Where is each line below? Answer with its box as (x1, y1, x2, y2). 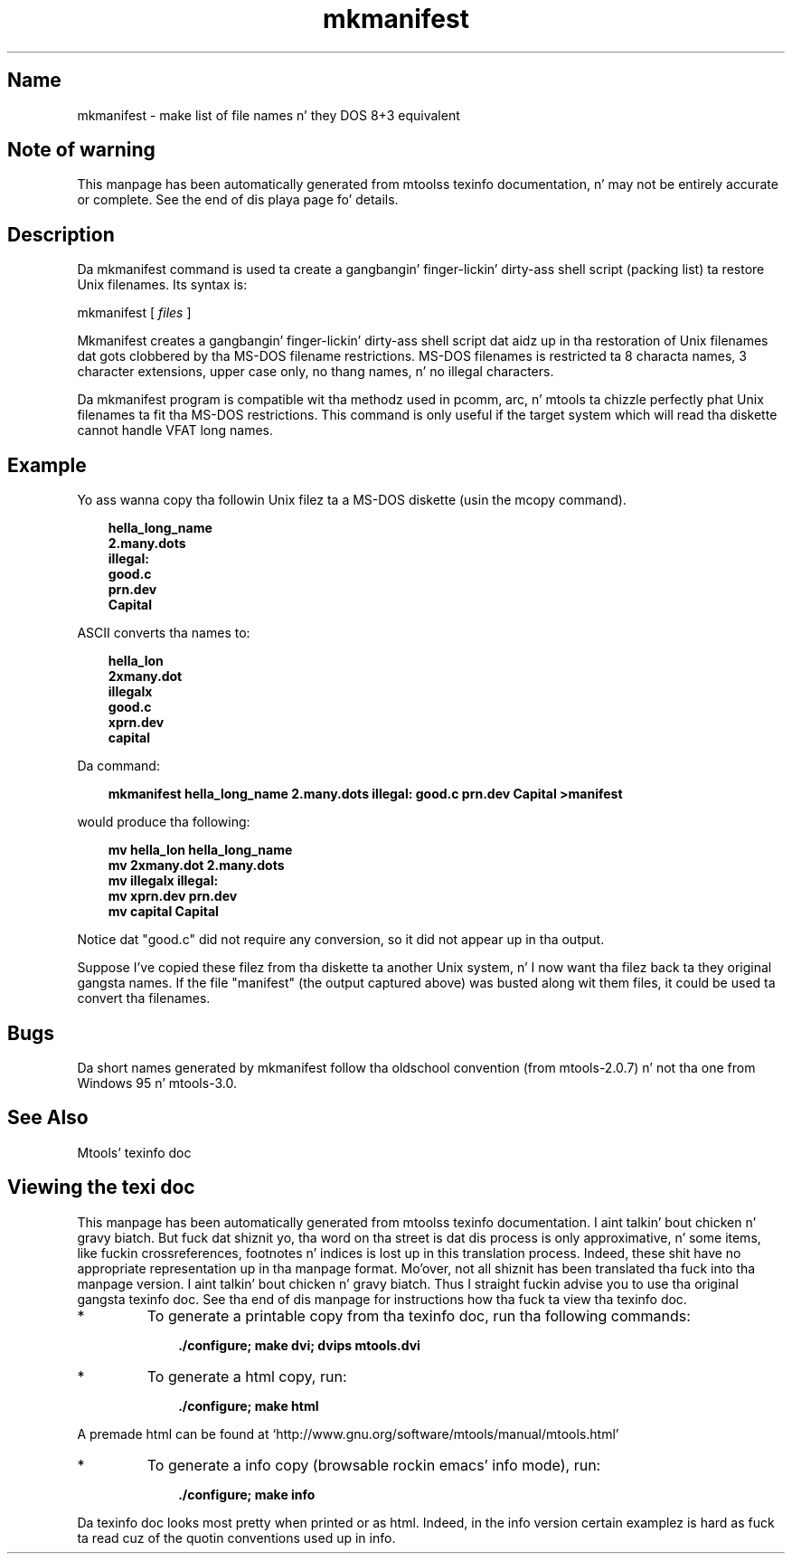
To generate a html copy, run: (146, 1367, 347, 1386)
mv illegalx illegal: (108, 873, 219, 889)
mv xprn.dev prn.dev (108, 888, 238, 904)
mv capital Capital (108, 903, 219, 920)
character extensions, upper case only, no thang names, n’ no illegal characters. (77, 364, 554, 380)
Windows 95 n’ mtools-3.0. (77, 1074, 237, 1091)
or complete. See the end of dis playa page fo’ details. (77, 192, 399, 208)
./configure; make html (178, 1397, 319, 1414)
